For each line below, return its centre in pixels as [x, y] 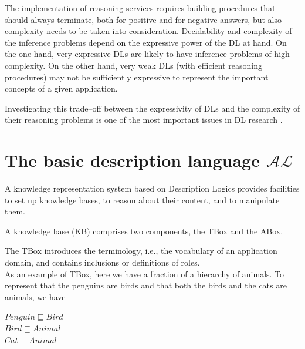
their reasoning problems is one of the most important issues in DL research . [144, 120]
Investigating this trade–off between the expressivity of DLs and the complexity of [152, 108]
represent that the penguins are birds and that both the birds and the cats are [146, 285]
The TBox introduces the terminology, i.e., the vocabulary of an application [141, 251]
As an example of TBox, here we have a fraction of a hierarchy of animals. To [145, 274]
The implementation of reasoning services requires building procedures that [140, 8]
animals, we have [35, 296]
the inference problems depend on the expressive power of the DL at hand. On [146, 42]
